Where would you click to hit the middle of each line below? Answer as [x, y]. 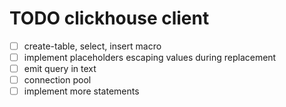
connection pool [57, 80]
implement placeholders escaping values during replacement [150, 57]
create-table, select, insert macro [92, 46]
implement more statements [81, 91]
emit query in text [60, 69]
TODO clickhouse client [109, 18]
